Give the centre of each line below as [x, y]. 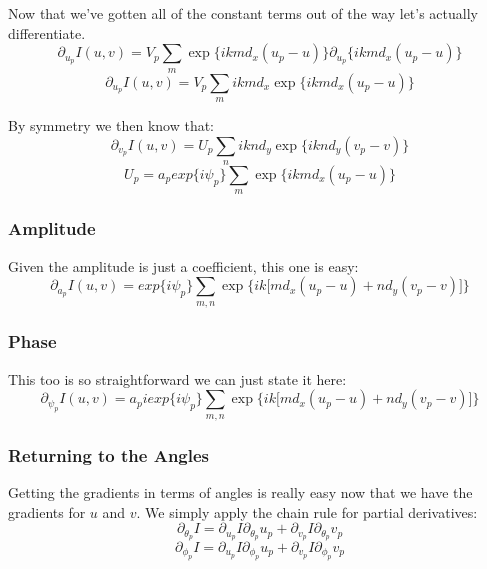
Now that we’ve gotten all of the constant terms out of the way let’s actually [243, 13]
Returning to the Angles [109, 454]
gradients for [47, 511]
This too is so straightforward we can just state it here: [177, 378]
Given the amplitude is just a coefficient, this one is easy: [183, 265]
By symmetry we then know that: [111, 124]
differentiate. [47, 32]
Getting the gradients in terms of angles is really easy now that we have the [240, 491]
